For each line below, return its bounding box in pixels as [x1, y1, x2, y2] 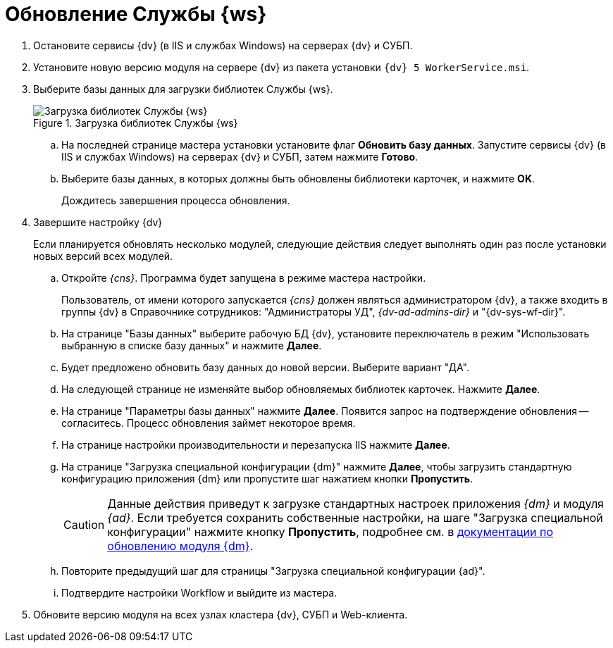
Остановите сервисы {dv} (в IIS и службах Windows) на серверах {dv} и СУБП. [33, 39, 413, 51]
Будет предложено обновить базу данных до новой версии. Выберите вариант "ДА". [61, 361, 469, 373]
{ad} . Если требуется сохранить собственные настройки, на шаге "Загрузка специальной [107, 510, 603, 525]
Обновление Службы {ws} [5, 2, 267, 26]
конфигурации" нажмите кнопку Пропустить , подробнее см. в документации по [107, 524, 553, 539]
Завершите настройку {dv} [33, 216, 163, 228]
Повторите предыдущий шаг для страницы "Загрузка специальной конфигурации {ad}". [61, 564, 485, 577]
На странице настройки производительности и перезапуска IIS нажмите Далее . [61, 438, 450, 451]
